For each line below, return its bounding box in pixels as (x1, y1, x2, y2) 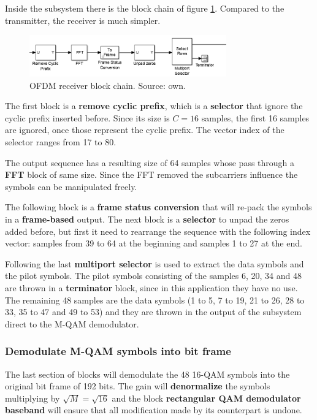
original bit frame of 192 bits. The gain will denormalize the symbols (5, 380, 270, 392)
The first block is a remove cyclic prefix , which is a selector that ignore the (5, 99, 303, 112)
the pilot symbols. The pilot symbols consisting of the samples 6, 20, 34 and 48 (5, 269, 302, 282)
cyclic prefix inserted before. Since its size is (5, 111, 170, 124)
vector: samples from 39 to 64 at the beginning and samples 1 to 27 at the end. (5, 237, 302, 250)
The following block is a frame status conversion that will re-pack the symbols (5, 200, 312, 213)
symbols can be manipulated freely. (5, 180, 137, 193)
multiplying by (5, 391, 60, 404)
